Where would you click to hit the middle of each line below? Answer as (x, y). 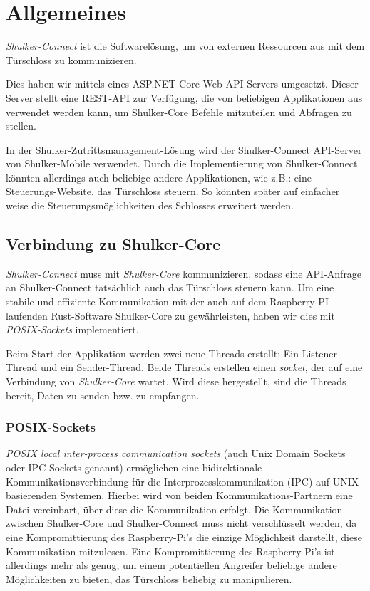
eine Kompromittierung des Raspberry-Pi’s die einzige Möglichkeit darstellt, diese (184, 537)
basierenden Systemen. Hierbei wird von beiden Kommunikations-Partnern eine (179, 495)
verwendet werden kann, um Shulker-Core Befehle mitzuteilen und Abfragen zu (179, 111)
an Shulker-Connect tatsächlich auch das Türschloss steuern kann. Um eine (170, 287)
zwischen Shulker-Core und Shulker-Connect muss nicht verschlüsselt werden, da (181, 523)
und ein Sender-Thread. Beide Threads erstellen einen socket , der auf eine (202, 367)
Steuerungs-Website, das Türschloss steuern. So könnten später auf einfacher (173, 191)
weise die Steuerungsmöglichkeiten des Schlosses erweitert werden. (150, 205)
